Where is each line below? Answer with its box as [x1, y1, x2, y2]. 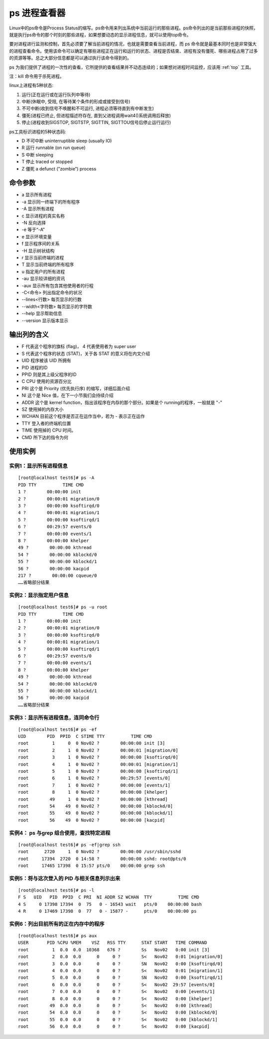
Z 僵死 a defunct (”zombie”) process [21, 166, 97, 172]
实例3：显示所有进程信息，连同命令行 [9, 714, 100, 721]
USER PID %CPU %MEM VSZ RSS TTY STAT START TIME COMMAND [18, 940, 207, 946]
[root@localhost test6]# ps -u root [18, 604, 108, 610]
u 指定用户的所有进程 [21, 268, 65, 274]
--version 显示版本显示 [21, 317, 69, 324]
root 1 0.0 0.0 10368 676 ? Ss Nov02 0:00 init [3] [18, 947, 210, 952]
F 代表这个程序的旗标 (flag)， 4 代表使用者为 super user [21, 344, 136, 349]
